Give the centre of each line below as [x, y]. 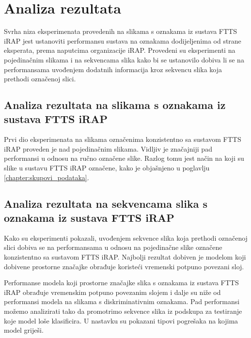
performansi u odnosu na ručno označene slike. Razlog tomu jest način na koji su [124, 158]
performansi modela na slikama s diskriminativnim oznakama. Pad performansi [122, 301]
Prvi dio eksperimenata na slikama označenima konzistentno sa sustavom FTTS [123, 139]
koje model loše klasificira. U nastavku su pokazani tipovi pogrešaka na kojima [121, 320]
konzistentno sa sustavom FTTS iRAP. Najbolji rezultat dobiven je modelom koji [125, 257]
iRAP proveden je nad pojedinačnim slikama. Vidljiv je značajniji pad [108, 148]
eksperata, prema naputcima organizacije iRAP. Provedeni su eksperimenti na [120, 50]
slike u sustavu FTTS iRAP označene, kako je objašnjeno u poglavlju [107, 168]
